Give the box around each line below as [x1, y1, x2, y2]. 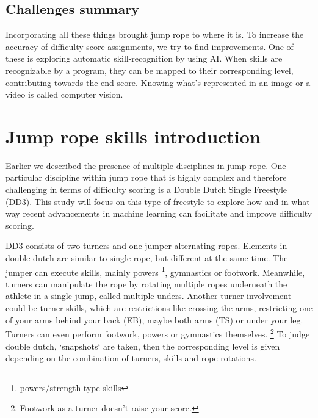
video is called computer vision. [5, 88, 123, 101]
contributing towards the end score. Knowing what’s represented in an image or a [5, 76, 311, 88]
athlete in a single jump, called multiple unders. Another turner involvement [5, 289, 292, 302]
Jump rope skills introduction [5, 123, 261, 148]
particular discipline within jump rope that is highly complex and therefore [5, 171, 287, 184]
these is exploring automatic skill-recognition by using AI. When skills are [5, 52, 283, 65]
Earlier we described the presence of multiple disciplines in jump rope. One [5, 159, 286, 171]
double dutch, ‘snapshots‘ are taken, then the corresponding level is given [5, 339, 280, 352]
